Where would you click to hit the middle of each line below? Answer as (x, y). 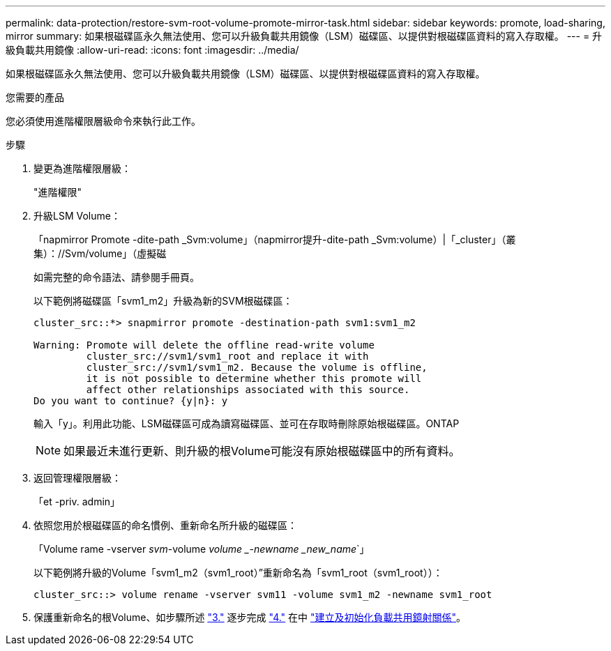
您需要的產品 (35, 97)
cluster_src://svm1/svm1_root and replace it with (227, 356)
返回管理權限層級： (77, 478)
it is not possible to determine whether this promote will (254, 378)
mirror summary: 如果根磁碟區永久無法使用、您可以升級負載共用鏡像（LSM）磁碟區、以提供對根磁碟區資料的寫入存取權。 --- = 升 (304, 36)
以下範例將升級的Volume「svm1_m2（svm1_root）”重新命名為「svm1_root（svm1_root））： (238, 573)
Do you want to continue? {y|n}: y (131, 401)
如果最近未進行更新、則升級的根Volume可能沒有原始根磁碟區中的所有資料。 (262, 451)
